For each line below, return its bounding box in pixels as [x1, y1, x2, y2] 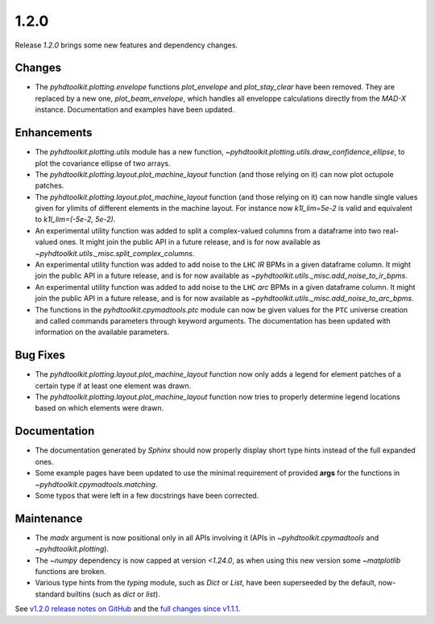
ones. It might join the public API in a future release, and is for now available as [59, 238, 321, 247]
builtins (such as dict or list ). [66, 589, 160, 599]
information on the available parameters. [35, 327, 170, 337]
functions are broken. [35, 567, 106, 576]
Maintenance [14, 511, 83, 525]
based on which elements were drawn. [35, 403, 164, 413]
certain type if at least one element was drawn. [35, 381, 192, 391]
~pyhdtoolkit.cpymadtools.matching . [35, 479, 158, 489]
